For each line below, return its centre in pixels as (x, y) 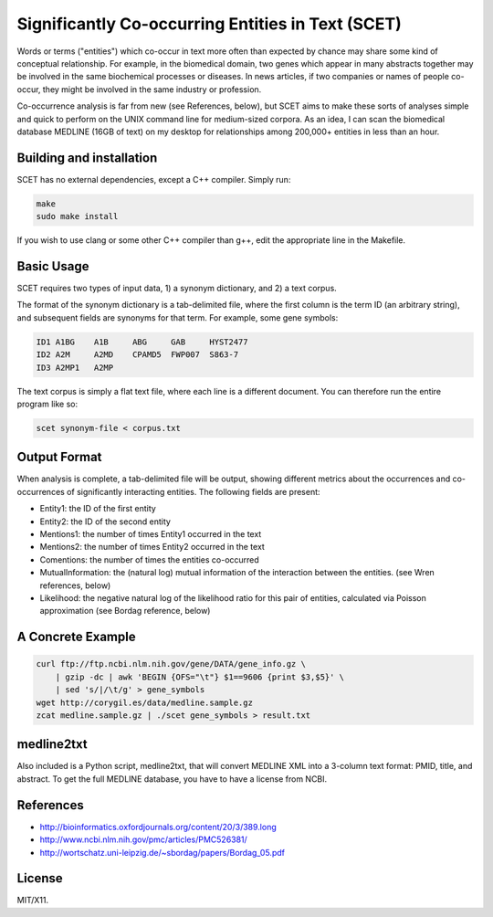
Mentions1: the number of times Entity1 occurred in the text (151, 534)
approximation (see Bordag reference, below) (125, 611)
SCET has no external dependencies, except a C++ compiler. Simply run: (154, 179)
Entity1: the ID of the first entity (98, 509)
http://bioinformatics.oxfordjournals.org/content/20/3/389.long (158, 827)
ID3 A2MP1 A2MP (75, 367)
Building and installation (87, 158)
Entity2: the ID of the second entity (105, 522)
